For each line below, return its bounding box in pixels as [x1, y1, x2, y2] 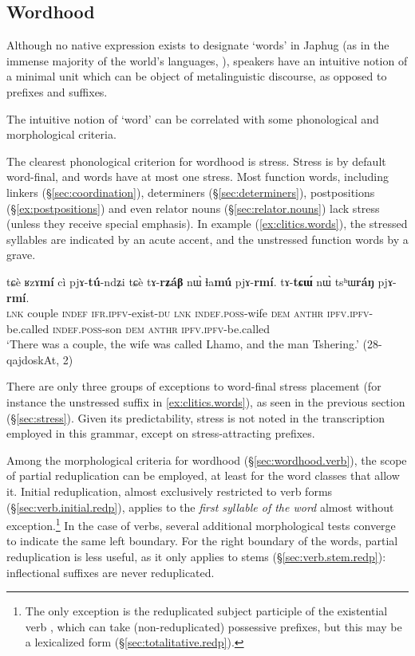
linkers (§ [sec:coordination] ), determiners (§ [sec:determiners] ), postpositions [6, 183, 375, 200]
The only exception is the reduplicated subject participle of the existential [25, 603, 388, 619]
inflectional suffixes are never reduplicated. [6, 564, 215, 580]
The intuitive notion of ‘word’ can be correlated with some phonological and [6, 110, 379, 127]
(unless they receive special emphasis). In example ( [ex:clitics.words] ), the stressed [6, 215, 408, 232]
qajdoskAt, [6, 351, 60, 367]
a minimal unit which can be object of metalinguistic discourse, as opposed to [6, 68, 387, 84]
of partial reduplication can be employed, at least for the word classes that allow [6, 467, 400, 484]
